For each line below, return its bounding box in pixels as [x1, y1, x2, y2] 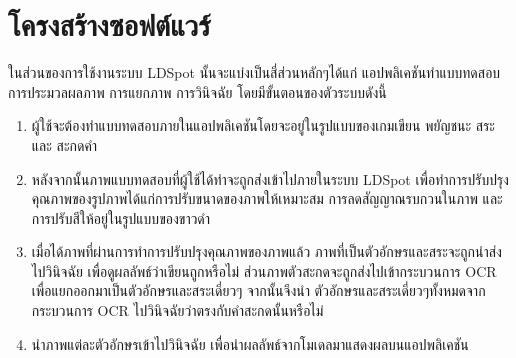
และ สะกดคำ [31, 134, 98, 155]
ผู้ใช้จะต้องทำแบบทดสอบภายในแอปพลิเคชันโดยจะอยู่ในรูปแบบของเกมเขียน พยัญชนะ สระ [31, 115, 495, 136]
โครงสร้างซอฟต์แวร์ [8, 4, 211, 45]
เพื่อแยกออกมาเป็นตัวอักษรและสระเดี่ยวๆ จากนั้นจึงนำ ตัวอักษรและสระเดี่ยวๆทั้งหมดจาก [31, 280, 486, 301]
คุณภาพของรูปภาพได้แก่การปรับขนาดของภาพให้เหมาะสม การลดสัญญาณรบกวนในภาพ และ [31, 188, 503, 209]
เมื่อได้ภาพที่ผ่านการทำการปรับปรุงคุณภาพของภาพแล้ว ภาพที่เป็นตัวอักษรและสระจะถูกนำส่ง [31, 241, 502, 262]
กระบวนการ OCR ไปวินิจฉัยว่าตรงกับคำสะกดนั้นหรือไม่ [31, 300, 324, 321]
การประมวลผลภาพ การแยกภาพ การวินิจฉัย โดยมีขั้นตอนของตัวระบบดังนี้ [8, 81, 387, 102]
